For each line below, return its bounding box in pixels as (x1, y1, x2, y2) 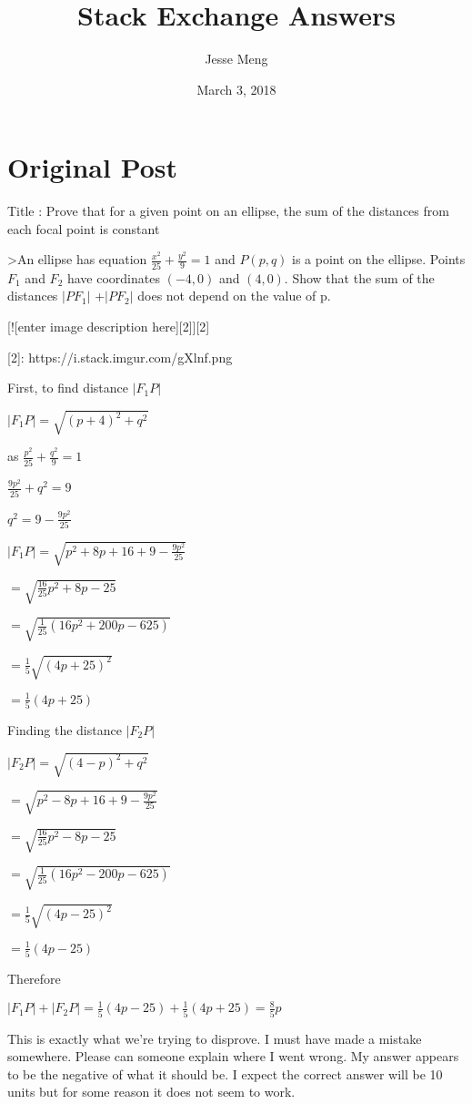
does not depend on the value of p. (137, 286, 331, 305)
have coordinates (66, 268, 160, 287)
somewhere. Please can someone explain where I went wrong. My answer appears (7, 1047, 459, 1066)
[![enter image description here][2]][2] (7, 316, 210, 335)
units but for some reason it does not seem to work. (7, 1082, 296, 1101)
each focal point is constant (7, 219, 160, 238)
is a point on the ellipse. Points (292, 250, 466, 269)
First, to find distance (7, 378, 129, 397)
